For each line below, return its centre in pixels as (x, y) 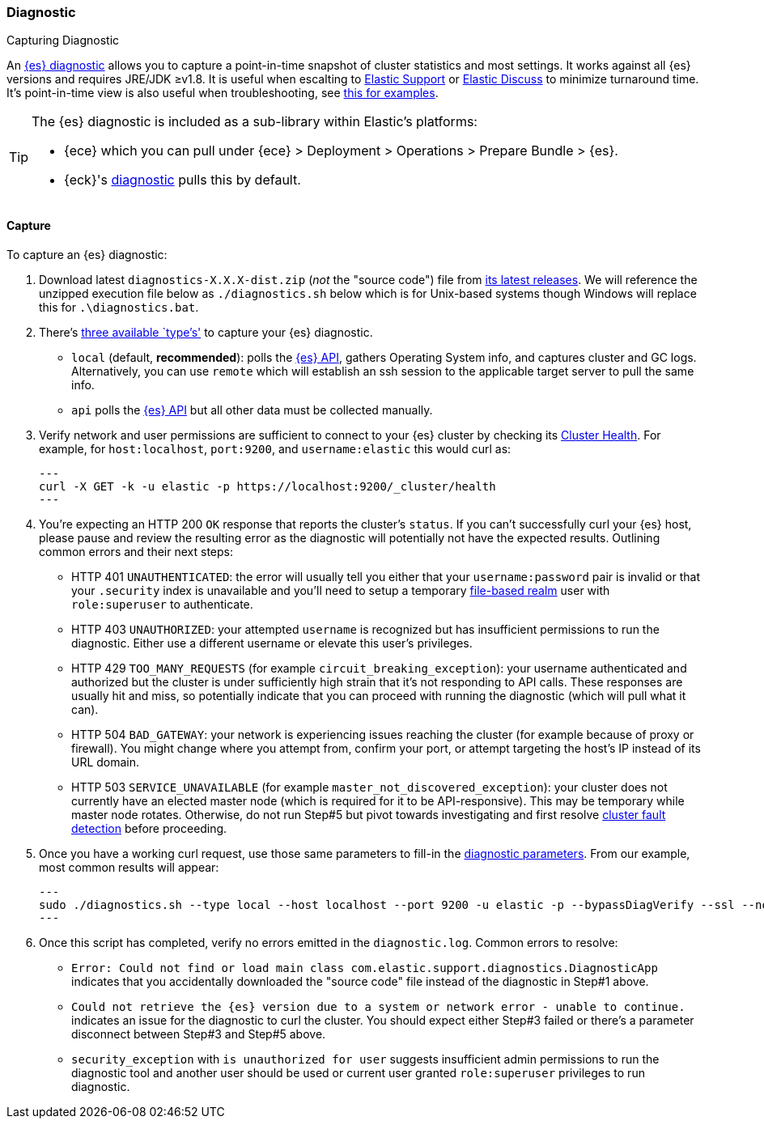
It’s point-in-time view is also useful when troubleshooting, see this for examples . (223, 93)
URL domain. (106, 762)
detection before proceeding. (149, 828)
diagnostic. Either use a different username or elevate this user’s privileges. (272, 643)
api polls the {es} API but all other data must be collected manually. (252, 410)
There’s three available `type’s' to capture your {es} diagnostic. (206, 332)
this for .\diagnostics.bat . (119, 307)
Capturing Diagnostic (63, 40)
